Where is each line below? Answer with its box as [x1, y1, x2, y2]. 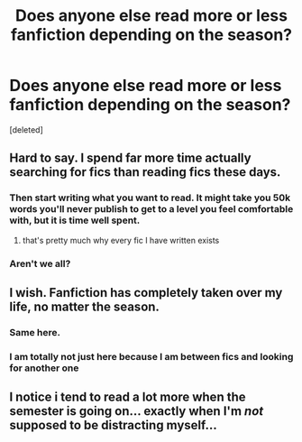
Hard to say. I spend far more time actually [9, 151, 252, 166]
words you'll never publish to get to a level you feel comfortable [9, 203, 294, 216]
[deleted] [9, 124, 43, 135]
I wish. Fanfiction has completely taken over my [9, 285, 283, 300]
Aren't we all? [9, 257, 71, 270]
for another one [9, 362, 79, 374]
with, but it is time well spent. [9, 214, 141, 226]
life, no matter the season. [9, 299, 160, 314]
